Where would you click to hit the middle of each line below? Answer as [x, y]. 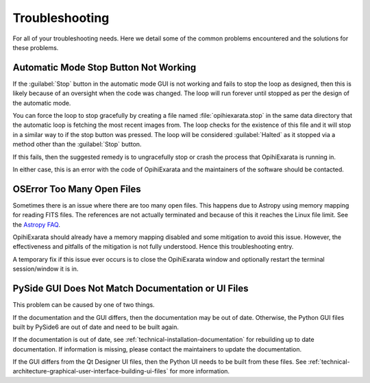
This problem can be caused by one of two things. [84, 305]
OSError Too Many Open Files [77, 189]
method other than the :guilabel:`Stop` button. [77, 145]
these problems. [36, 47]
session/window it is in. [46, 269]
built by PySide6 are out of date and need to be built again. [96, 327]
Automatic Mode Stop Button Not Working [104, 67]
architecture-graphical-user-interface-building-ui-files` [90, 371]
